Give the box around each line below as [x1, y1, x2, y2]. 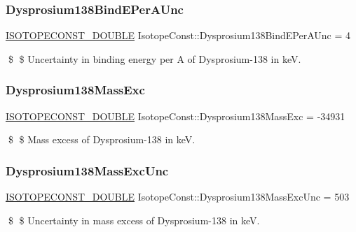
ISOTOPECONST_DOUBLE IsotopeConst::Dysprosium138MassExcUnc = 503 [6, 189, 350, 204]
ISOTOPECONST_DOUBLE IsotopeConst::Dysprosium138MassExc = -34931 [6, 108, 345, 123]
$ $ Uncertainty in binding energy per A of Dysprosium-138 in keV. [8, 51, 301, 66]
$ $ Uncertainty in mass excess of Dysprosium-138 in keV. [8, 212, 260, 227]
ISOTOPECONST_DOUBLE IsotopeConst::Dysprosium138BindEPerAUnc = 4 [6, 28, 350, 43]
